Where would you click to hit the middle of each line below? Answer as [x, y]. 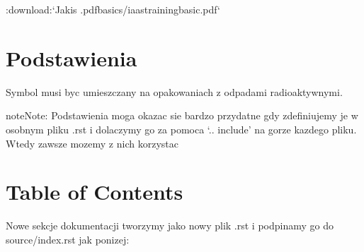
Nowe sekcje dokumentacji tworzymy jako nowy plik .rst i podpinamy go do [170, 226]
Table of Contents [95, 192]
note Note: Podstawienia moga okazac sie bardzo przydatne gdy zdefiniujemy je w [182, 115]
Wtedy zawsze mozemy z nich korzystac [92, 143]
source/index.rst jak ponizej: [68, 239]
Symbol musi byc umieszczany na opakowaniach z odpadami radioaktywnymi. [174, 91]
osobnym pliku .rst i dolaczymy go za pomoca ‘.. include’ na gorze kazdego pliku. [181, 129]
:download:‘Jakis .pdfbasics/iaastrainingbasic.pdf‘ [113, 9]
